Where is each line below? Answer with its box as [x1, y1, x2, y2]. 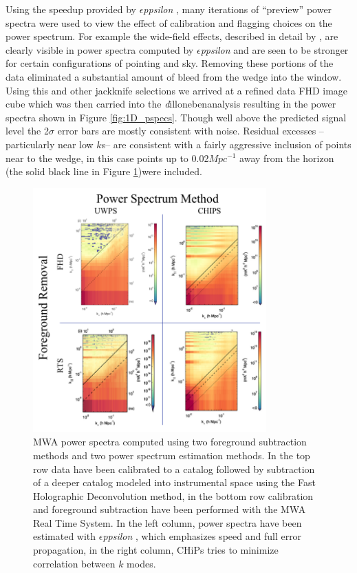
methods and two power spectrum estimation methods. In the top [33, 448, 310, 462]
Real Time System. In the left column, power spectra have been [33, 515, 302, 530]
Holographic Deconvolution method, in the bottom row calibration [33, 488, 314, 503]
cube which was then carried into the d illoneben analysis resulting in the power [6, 97, 336, 111]
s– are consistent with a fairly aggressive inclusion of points [101, 137, 351, 151]
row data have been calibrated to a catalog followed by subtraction [33, 461, 315, 476]
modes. [127, 556, 156, 570]
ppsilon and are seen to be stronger [200, 42, 349, 57]
